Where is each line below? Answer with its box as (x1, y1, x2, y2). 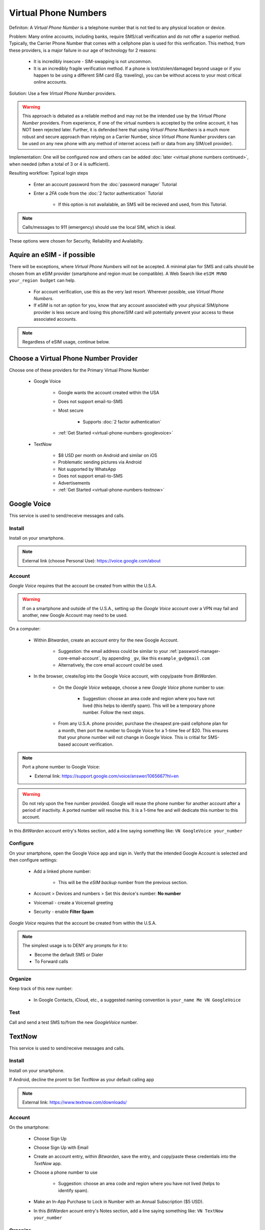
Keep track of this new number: (9, 985, 73, 991)
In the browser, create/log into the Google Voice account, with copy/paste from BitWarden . (33, 673, 217, 679)
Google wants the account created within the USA (58, 389, 159, 396)
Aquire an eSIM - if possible (9, 251, 96, 259)
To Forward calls (34, 958, 68, 964)
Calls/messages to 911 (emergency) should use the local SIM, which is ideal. (22, 224, 176, 230)
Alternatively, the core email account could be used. (58, 662, 164, 668)
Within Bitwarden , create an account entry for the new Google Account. (33, 637, 179, 643)
